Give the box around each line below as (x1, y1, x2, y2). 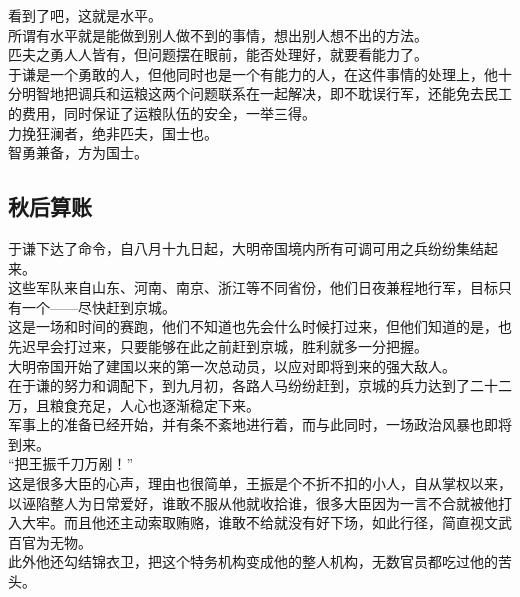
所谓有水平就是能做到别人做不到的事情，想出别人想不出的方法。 (8, 24, 428, 45)
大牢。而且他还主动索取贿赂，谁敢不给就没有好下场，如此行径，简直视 (21, 512, 484, 533)
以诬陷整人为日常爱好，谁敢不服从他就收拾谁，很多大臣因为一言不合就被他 (8, 492, 498, 513)
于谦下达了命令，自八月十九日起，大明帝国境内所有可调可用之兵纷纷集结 (8, 237, 484, 258)
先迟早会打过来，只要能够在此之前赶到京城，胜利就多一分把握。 (8, 335, 428, 356)
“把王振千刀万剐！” (8, 453, 134, 474)
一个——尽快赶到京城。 (21, 296, 176, 317)
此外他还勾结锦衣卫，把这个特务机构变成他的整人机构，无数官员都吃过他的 (8, 551, 498, 572)
